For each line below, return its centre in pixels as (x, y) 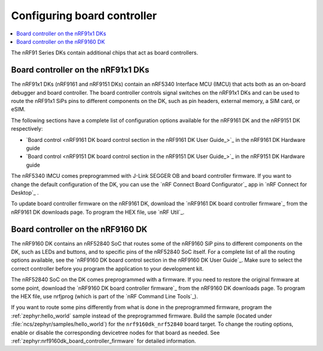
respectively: (27, 129)
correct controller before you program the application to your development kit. (107, 268)
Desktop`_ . (25, 192)
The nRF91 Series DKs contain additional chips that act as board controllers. (105, 53)
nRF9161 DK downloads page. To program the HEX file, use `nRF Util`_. (98, 212)
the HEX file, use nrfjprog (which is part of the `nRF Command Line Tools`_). (105, 296)
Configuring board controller (84, 16)
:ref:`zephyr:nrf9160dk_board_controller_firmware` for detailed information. (104, 341)
